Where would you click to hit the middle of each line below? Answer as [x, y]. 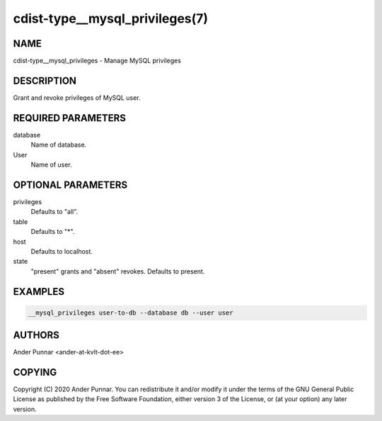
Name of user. [51, 165]
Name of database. [59, 145]
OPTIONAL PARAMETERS [70, 185]
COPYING [35, 372]
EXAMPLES [39, 292]
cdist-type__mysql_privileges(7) [111, 18]
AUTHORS [36, 336]
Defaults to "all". [54, 212]
